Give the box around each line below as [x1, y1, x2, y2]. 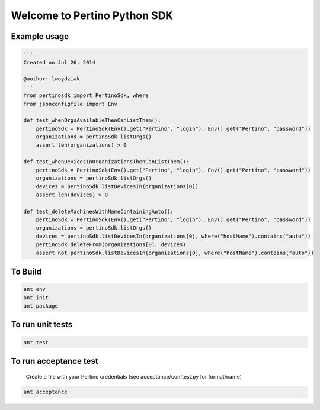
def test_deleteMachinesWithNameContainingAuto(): [23, 208, 174, 215]
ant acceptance [23, 389, 68, 396]
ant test [23, 339, 49, 346]
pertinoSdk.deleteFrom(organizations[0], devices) [36, 241, 186, 248]
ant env [23, 286, 46, 293]
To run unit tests [11, 319, 73, 330]
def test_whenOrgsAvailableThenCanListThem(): [23, 117, 161, 124]
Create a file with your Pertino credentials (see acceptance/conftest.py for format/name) [25, 373, 242, 380]
